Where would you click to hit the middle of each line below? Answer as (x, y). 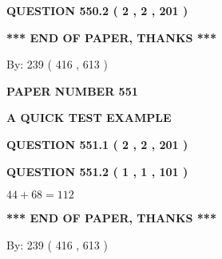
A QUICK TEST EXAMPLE (89, 118)
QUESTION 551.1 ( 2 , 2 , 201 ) (97, 144)
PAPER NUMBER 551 (72, 90)
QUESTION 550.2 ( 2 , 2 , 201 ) (97, 10)
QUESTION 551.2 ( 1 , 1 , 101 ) (97, 171)
